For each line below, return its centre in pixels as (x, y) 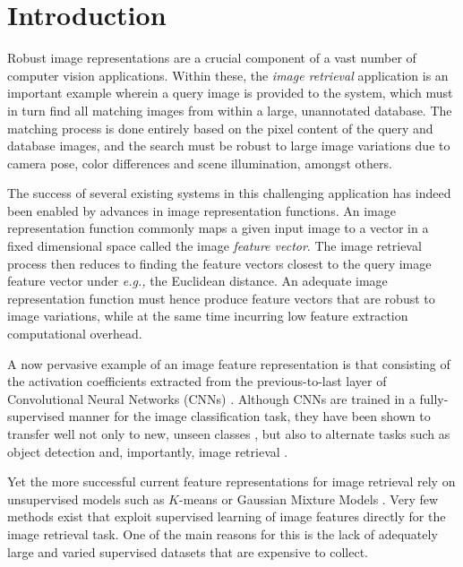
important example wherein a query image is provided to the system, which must (230, 93)
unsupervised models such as (86, 498)
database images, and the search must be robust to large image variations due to (229, 146)
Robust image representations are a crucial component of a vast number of (212, 58)
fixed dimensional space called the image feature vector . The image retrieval (214, 246)
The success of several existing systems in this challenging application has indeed (229, 193)
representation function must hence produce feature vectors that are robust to (221, 298)
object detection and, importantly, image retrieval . (148, 451)
